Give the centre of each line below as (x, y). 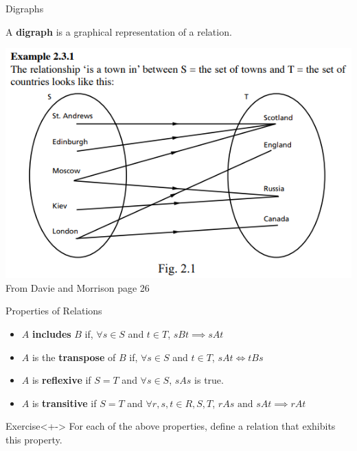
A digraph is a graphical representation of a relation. (119, 31)
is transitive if (64, 403)
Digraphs (25, 8)
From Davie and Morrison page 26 (78, 287)
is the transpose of (74, 357)
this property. (34, 440)
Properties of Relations (54, 311)
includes (51, 334)
